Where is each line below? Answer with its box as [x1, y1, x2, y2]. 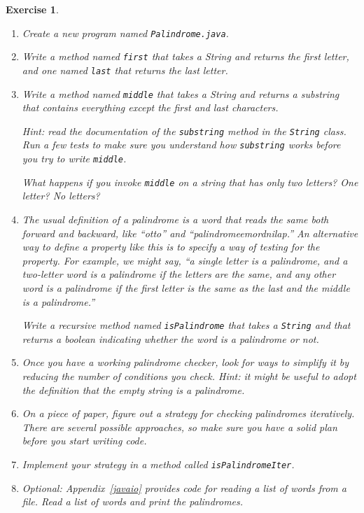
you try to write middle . [22, 151, 127, 166]
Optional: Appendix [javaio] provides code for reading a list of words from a [22, 480, 346, 495]
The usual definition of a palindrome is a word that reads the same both [22, 212, 329, 227]
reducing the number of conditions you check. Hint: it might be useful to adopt [22, 369, 356, 384]
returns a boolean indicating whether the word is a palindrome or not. [22, 331, 319, 346]
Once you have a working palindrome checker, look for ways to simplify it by [22, 355, 349, 370]
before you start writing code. [22, 433, 147, 448]
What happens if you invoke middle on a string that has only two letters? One [22, 174, 358, 189]
